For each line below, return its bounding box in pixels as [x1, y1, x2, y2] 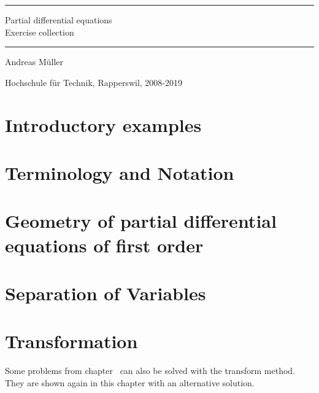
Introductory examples [5, 112, 202, 137]
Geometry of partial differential [5, 208, 277, 233]
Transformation [5, 329, 138, 354]
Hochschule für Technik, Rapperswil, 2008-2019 [5, 76, 182, 88]
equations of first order [5, 232, 204, 257]
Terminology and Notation [5, 160, 234, 185]
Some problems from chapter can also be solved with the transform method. [5, 364, 295, 377]
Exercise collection [5, 25, 74, 38]
